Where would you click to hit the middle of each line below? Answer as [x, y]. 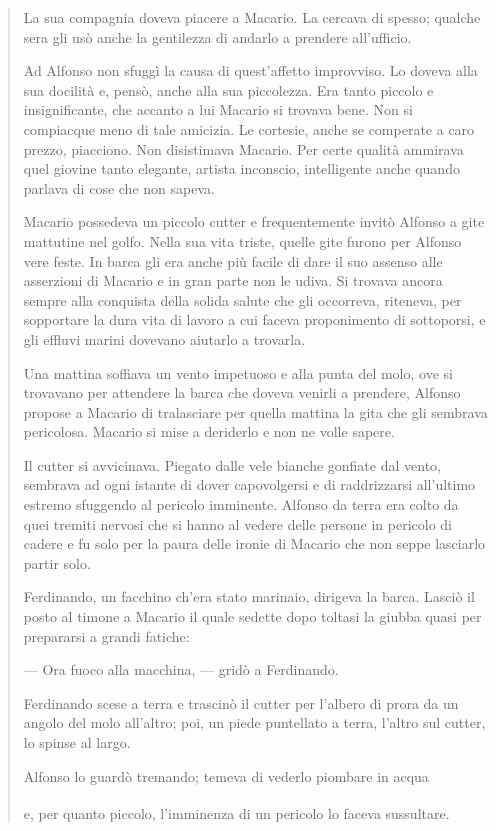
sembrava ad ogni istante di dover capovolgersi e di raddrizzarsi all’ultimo [249, 484]
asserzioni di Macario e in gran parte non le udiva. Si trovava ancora [233, 280]
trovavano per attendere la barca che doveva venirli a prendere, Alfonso [242, 392]
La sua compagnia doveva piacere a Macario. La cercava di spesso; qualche [252, 17]
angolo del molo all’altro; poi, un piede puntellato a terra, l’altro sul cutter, [254, 722]
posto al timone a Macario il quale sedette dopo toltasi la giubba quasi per [252, 616]
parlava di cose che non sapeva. [119, 187]
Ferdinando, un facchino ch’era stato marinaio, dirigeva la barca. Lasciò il [249, 596]
